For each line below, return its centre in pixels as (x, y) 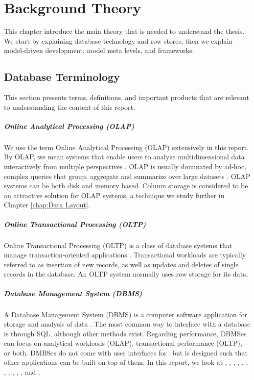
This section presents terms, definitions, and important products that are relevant (127, 97)
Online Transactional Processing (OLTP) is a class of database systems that (118, 245)
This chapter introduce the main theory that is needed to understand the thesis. (124, 31)
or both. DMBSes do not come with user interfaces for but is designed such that (126, 352)
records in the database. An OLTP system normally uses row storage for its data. (126, 274)
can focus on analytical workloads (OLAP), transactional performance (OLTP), (123, 343)
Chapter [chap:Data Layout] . (47, 205)
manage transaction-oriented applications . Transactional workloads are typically (125, 255)
